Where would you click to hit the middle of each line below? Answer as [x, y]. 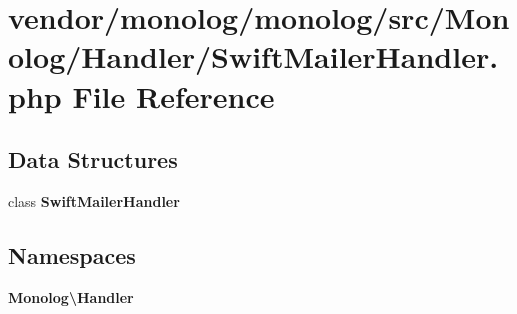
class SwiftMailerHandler [94, 200]
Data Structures [93, 159]
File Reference [173, 95]
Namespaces [72, 254]
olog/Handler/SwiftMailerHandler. [253, 56]
